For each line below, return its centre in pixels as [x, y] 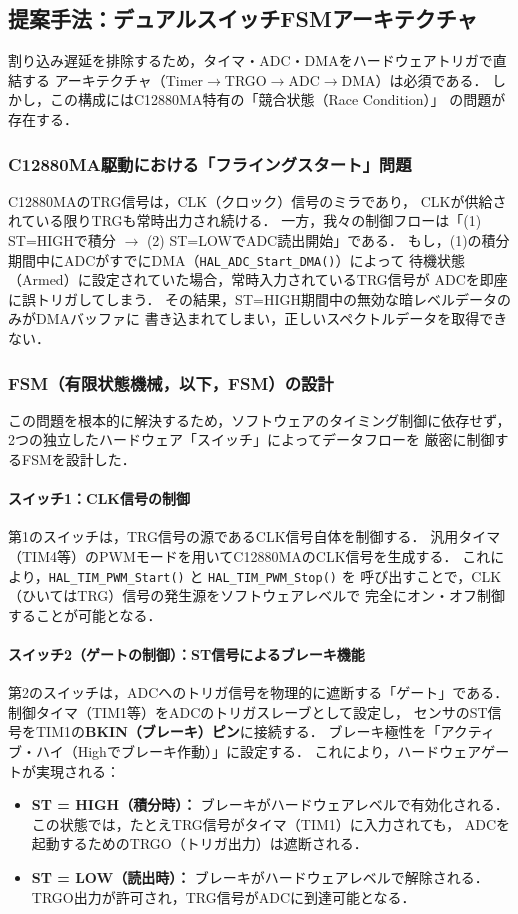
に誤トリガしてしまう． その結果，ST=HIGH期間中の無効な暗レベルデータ [252, 298]
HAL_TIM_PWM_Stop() [272, 577]
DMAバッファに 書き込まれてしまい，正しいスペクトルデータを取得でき [271, 318]
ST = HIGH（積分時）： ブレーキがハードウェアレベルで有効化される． [270, 804]
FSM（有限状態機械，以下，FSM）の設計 [171, 382]
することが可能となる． [85, 614]
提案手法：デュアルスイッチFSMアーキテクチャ [243, 18]
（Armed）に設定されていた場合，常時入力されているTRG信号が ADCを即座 [258, 279]
